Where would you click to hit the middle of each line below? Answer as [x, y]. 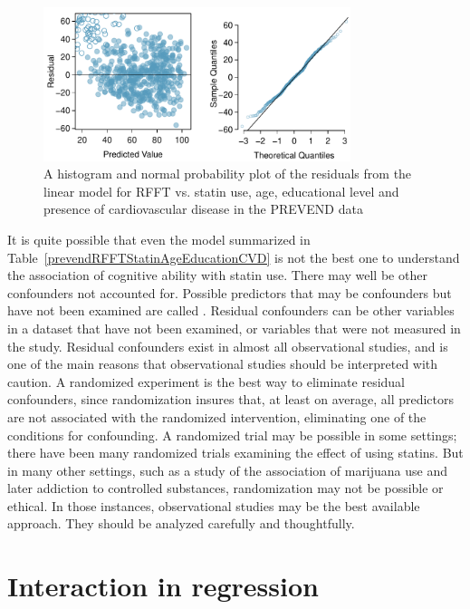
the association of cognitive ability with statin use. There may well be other [217, 275]
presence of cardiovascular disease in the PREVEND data [203, 209]
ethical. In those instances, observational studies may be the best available [214, 505]
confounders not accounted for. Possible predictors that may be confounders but [230, 292]
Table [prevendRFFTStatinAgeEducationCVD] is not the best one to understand [234, 257]
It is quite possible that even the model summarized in [159, 239]
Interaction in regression [163, 586]
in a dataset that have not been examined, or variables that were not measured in [234, 328]
